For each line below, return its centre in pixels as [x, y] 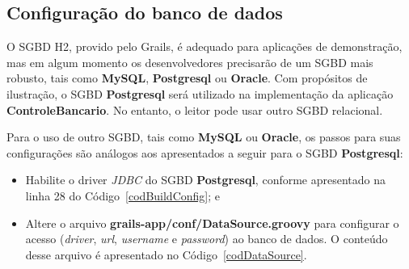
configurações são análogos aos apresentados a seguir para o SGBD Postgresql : [205, 152]
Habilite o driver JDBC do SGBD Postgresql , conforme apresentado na [206, 180]
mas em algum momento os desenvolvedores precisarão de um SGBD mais [190, 62]
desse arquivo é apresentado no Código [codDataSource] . [166, 254]
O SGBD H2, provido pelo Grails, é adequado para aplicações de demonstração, [204, 46]
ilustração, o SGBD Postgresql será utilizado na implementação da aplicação [200, 93]
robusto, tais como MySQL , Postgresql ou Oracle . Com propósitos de [187, 78]
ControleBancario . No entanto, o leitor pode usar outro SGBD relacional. [195, 109]
